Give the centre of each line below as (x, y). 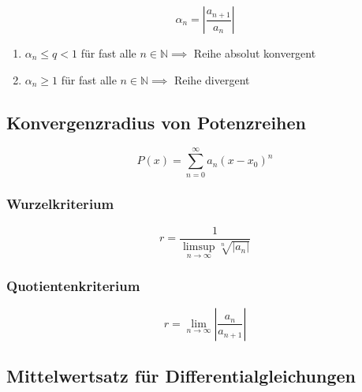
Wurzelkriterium (60, 204)
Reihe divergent (212, 79)
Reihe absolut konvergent (255, 53)
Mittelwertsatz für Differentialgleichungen (181, 376)
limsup (199, 247)
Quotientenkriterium (73, 285)
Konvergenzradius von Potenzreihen (157, 122)
